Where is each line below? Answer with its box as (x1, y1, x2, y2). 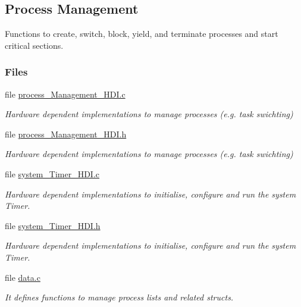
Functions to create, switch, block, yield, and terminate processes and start (5, 27, 278, 40)
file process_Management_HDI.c (5, 87, 126, 100)
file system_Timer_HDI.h (5, 219, 101, 231)
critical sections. (5, 39, 64, 51)
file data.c (5, 271, 40, 283)
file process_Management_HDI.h (5, 127, 127, 140)
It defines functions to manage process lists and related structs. (5, 291, 234, 303)
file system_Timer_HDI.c (5, 167, 100, 180)
